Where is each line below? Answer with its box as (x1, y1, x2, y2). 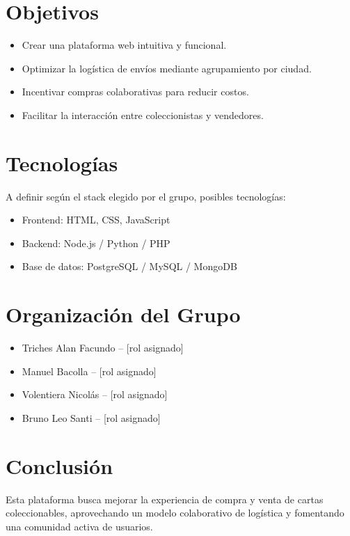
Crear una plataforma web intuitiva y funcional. (22, 38, 227, 52)
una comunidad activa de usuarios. (6, 519, 153, 533)
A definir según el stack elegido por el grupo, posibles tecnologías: (6, 189, 286, 203)
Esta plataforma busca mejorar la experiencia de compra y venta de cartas (6, 491, 324, 506)
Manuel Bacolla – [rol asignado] (22, 363, 157, 378)
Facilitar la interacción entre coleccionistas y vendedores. (22, 107, 264, 122)
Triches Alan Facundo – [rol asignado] (22, 340, 184, 355)
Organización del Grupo (6, 300, 241, 329)
